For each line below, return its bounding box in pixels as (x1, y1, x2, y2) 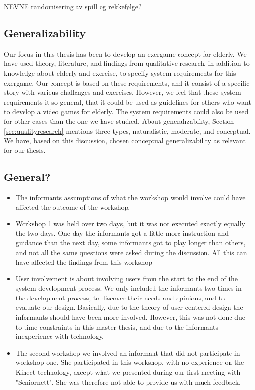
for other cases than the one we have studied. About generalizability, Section (4, 116, 234, 126)
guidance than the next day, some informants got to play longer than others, (15, 237, 246, 247)
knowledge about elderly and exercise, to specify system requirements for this (4, 67, 236, 78)
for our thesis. (4, 145, 46, 155)
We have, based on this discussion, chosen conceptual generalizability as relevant (4, 135, 246, 146)
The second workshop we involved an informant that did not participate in (15, 347, 240, 358)
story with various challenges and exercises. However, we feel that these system (4, 87, 241, 97)
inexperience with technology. (15, 331, 104, 341)
